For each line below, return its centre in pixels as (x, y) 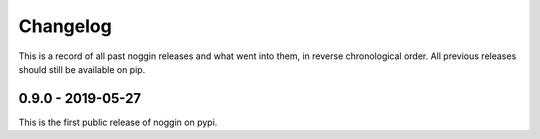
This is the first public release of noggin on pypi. (118, 122)
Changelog (65, 26)
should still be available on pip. (82, 69)
